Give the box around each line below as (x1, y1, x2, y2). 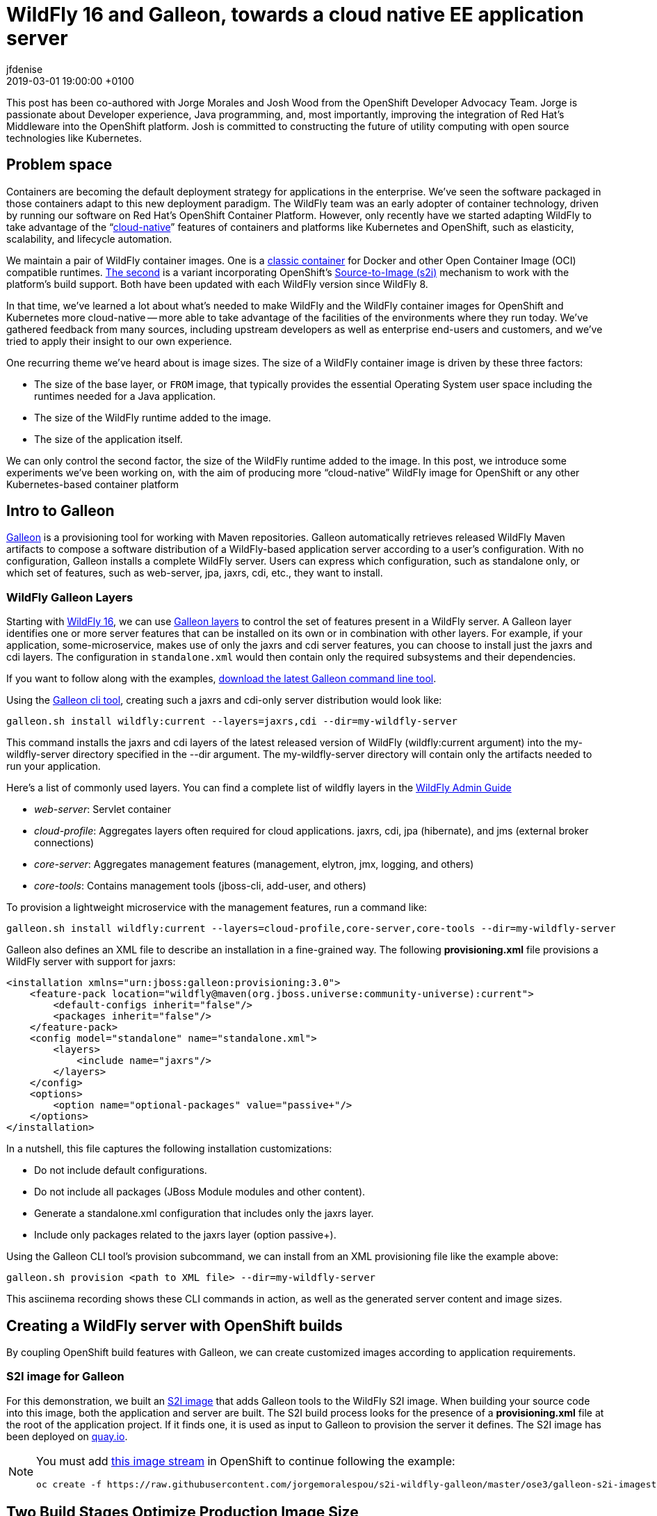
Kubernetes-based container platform (6, 478, 179, 490)
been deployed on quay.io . (6, 1430, 128, 1442)
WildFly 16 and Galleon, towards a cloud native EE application (6, 3, 584, 26)
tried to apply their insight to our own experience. (6, 334, 232, 347)
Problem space (6, 156, 113, 174)
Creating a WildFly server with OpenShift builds (6, 1316, 343, 1334)
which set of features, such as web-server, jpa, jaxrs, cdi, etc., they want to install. (6, 567, 383, 579)
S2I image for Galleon (6, 1369, 124, 1384)
